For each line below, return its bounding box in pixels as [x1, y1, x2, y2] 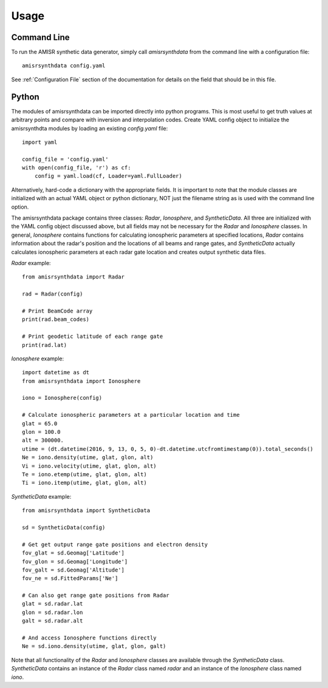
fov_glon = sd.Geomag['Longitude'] [22, 558, 128, 565]
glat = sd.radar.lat [22, 601, 83, 607]
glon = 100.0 [22, 428, 61, 436]
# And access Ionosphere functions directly [22, 635, 157, 641]
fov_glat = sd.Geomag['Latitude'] [22, 550, 125, 556]
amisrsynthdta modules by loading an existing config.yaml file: [11, 124, 168, 132]
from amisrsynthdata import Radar [22, 274, 125, 280]
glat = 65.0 [22, 420, 58, 427]
